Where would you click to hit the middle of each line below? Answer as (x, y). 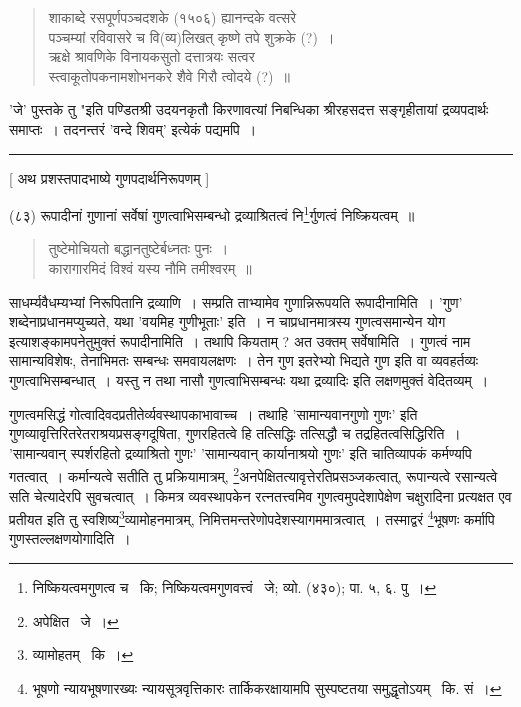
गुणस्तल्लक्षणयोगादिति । (70, 538)
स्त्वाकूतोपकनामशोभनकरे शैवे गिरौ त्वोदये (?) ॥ (169, 75)
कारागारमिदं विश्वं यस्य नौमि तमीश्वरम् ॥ (150, 268)
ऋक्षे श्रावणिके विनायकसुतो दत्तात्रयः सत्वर (151, 56)
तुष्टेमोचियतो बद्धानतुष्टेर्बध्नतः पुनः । (138, 248)
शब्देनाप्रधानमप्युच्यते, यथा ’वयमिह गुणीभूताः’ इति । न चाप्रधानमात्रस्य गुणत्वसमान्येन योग (227, 321)
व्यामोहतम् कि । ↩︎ (83, 654)
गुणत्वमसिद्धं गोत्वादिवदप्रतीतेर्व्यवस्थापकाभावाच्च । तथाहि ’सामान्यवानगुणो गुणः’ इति (213, 413)
